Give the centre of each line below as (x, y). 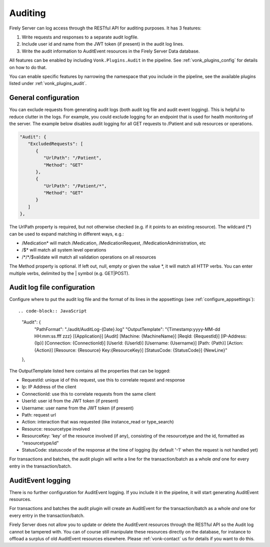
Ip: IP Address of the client (49, 387)
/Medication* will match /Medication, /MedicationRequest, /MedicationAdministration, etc (114, 243)
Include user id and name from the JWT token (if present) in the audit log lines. (103, 44)
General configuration (44, 98)
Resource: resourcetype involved (56, 429)
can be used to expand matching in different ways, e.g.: (67, 234)
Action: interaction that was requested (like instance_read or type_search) (98, 422)
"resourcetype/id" (40, 443)
